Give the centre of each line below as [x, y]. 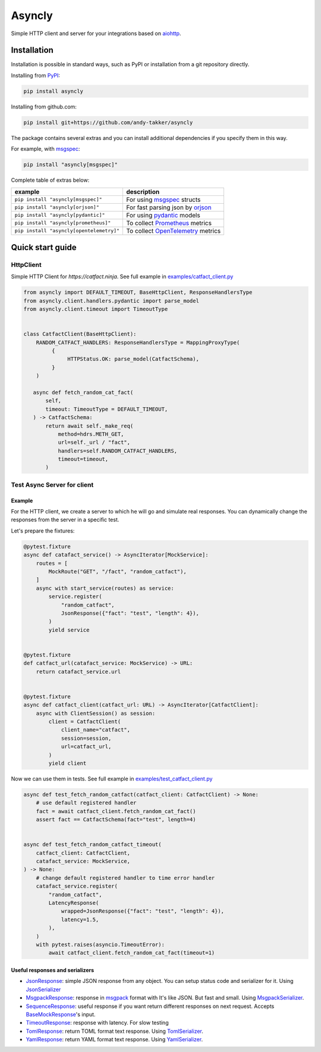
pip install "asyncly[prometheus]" [63, 223]
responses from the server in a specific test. [65, 520]
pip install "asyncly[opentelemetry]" [67, 231]
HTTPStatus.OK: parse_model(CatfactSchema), [133, 359]
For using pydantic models [163, 215]
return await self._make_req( [89, 426]
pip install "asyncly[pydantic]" [60, 215]
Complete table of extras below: [50, 180]
